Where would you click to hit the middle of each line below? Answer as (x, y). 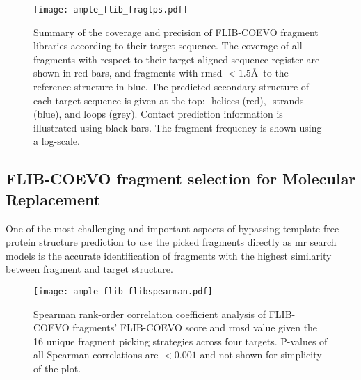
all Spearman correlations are (96, 355)
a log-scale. (57, 141)
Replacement (53, 199)
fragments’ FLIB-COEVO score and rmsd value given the (195, 327)
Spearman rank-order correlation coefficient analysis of (150, 314)
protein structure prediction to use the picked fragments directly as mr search (171, 242)
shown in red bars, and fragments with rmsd (128, 73)
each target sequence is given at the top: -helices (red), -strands (169, 100)
